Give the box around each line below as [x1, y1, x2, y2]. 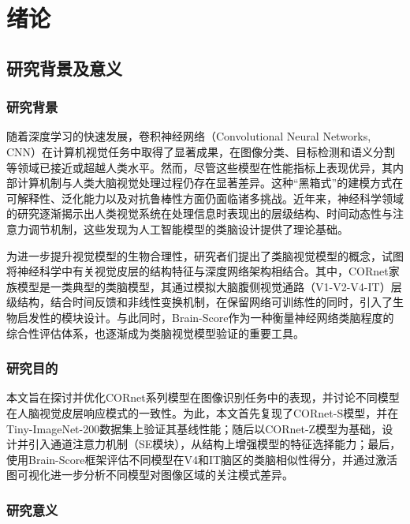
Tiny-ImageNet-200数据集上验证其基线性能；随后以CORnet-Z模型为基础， [6, 420, 382, 436]
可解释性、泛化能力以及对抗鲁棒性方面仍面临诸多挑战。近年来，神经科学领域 [6, 189, 404, 206]
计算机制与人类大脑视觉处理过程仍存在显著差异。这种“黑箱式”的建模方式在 [17, 174, 404, 191]
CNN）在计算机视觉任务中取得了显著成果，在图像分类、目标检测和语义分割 [6, 143, 396, 159]
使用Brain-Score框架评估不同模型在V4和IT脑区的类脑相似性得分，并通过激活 [6, 451, 398, 467]
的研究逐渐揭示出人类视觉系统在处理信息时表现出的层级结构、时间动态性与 [6, 205, 393, 222]
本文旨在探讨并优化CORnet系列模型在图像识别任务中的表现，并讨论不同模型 [6, 389, 400, 406]
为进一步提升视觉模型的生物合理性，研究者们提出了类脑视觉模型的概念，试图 [6, 247, 404, 264]
